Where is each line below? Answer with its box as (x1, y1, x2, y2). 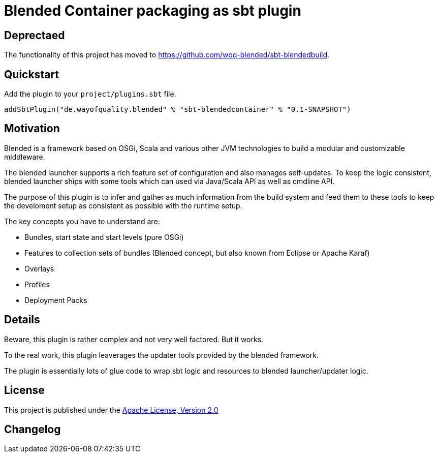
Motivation (4, 122, 60, 135)
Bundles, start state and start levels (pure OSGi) (24, 232, 184, 241)
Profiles (24, 280, 50, 289)
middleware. (4, 152, 45, 161)
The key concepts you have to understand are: (4, 217, 160, 226)
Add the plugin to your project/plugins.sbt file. (4, 89, 176, 99)
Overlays (24, 264, 54, 273)
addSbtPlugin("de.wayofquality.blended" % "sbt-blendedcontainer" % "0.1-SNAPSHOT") (4, 105, 351, 114)
